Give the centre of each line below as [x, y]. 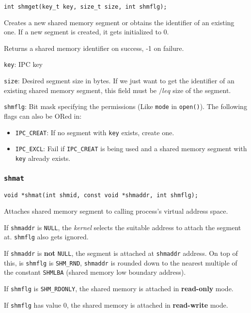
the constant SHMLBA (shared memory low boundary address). [95, 272]
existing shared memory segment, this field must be [80, 90]
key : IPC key [24, 64]
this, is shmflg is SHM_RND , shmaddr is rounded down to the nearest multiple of [121, 262]
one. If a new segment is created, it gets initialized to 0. [86, 32]
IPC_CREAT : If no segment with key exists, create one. [95, 132]
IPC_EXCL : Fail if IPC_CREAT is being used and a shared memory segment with [131, 149]
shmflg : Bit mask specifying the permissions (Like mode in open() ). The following [125, 106]
